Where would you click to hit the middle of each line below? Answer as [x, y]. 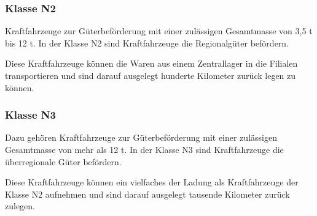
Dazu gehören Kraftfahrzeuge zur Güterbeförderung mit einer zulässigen [141, 137]
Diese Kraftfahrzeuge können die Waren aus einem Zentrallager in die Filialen [151, 63]
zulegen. [20, 206]
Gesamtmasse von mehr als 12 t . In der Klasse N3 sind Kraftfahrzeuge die [144, 149]
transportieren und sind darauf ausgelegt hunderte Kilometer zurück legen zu [151, 75]
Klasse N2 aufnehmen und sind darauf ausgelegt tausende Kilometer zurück [147, 194]
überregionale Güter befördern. [63, 161]
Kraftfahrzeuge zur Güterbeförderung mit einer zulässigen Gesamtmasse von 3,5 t [159, 31]
